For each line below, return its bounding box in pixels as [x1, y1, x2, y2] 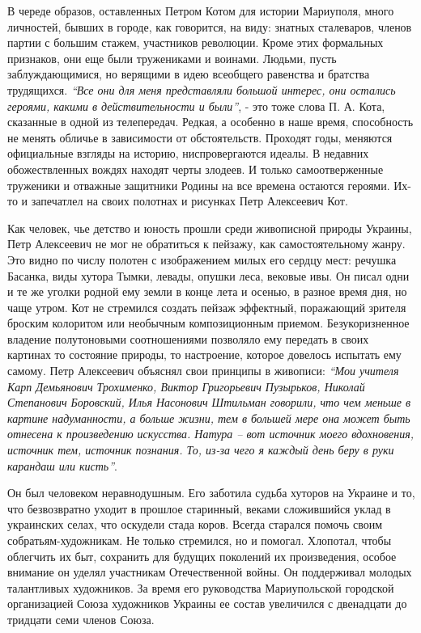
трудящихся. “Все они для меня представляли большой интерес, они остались [7, 81, 396, 98]
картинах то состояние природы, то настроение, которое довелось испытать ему [7, 346, 402, 363]
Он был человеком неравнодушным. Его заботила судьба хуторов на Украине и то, [7, 484, 415, 501]
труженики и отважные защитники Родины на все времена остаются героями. [7, 176, 390, 193]
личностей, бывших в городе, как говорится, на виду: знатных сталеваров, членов [7, 18, 412, 35]
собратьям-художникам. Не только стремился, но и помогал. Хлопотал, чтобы [7, 532, 392, 548]
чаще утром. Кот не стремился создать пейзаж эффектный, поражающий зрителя [7, 298, 406, 315]
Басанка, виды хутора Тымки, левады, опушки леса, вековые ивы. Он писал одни [7, 267, 410, 284]
